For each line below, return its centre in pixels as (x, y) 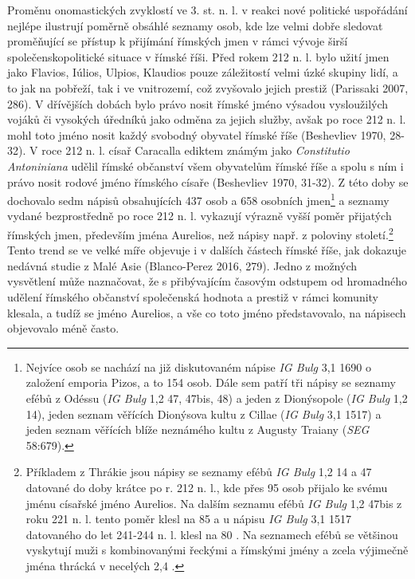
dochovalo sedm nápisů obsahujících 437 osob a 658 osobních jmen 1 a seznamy (198, 199)
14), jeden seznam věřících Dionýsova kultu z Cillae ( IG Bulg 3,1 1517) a (204, 414)
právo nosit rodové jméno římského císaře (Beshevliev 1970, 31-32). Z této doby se (208, 181)
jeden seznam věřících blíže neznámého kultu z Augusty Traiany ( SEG (198, 429)
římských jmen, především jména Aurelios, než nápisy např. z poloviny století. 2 (200, 233)
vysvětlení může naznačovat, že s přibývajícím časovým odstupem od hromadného (207, 281)
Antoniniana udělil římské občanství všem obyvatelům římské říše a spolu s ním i (206, 165)
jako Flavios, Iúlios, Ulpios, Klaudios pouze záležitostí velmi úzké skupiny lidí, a (203, 72)
